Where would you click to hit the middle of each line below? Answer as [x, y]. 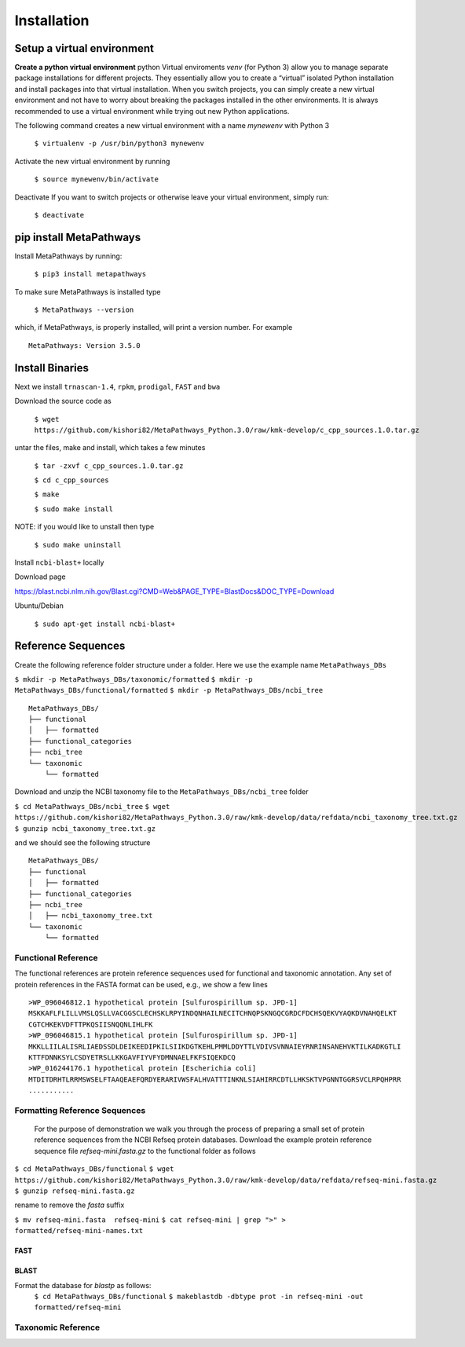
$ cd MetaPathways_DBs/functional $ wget [94, 1169]
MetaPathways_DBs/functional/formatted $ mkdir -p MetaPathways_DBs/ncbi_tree [169, 690]
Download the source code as [63, 401]
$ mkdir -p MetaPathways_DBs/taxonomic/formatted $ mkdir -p [134, 679]
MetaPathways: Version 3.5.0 [84, 345]
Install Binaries [52, 368]
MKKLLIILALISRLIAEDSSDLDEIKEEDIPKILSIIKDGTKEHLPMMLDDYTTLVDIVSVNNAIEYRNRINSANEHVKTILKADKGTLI [215, 1046]
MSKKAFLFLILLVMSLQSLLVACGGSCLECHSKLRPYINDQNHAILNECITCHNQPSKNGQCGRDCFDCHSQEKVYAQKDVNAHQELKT [213, 1014]
